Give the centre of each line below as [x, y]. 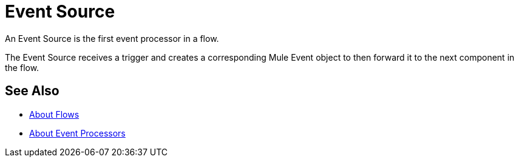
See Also [32, 91]
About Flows [54, 114]
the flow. [22, 67]
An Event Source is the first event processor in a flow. [112, 38]
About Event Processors [77, 133]
